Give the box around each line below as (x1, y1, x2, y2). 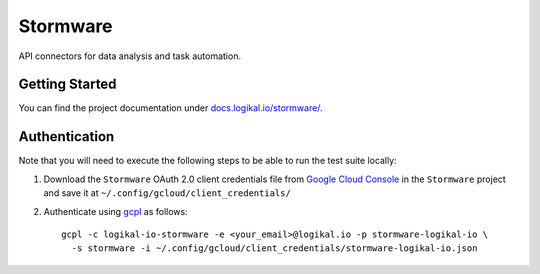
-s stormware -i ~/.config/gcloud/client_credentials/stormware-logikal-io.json (71, 243, 478, 254)
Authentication (18, 128, 115, 145)
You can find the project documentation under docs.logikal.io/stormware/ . (18, 102, 324, 114)
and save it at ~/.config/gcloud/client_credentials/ (43, 187, 292, 199)
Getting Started (18, 76, 117, 93)
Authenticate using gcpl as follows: (43, 205, 189, 217)
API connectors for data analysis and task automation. (18, 50, 242, 62)
